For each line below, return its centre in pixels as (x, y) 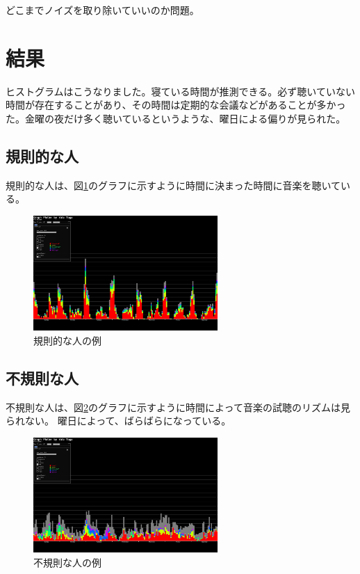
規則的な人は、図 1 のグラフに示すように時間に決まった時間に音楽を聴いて (173, 185)
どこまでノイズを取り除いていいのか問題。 (103, 10)
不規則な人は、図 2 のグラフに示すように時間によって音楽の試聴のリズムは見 (178, 407)
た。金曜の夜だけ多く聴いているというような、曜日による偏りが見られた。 (176, 118)
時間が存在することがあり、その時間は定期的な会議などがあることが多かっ (176, 105)
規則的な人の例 (67, 340)
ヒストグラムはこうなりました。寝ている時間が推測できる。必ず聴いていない (180, 91)
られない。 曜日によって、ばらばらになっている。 (118, 421)
